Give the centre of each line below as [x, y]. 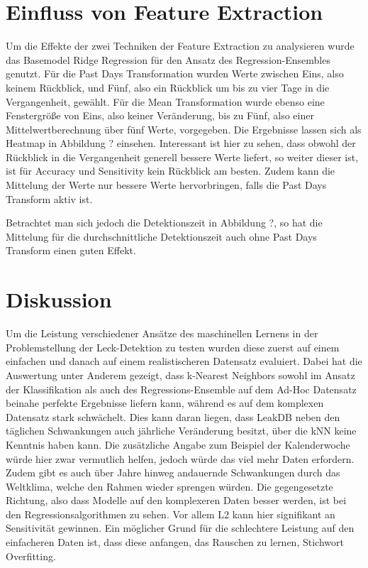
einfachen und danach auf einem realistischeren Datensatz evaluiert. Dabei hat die [184, 361]
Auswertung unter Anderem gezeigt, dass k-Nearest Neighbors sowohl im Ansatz [180, 375]
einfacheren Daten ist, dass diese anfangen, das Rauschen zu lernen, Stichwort [175, 542]
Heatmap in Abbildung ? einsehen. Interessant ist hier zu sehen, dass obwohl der [181, 143]
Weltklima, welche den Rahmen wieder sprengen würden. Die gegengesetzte [169, 486]
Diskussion [59, 299]
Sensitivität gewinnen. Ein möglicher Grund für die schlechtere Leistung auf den [180, 528]
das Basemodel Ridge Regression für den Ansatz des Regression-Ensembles [168, 59]
